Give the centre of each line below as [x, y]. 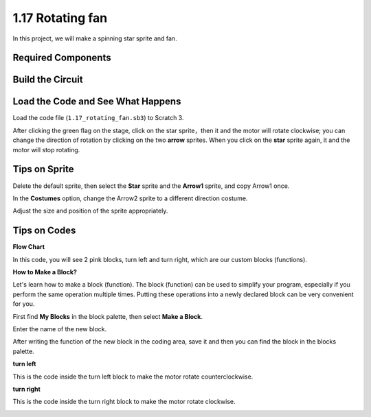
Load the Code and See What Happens [97, 102]
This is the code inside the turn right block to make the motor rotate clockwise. [124, 402]
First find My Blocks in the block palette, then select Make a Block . [108, 316]
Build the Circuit [48, 80]
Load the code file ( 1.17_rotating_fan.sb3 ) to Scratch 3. [98, 118]
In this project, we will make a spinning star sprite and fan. [95, 38]
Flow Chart [29, 247]
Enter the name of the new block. [60, 329]
